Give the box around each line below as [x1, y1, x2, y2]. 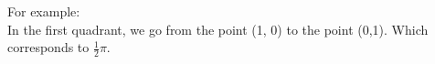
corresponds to [7, 37, 90, 57]
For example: [7, 2, 80, 20]
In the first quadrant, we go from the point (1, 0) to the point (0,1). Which [7, 19, 429, 38]
